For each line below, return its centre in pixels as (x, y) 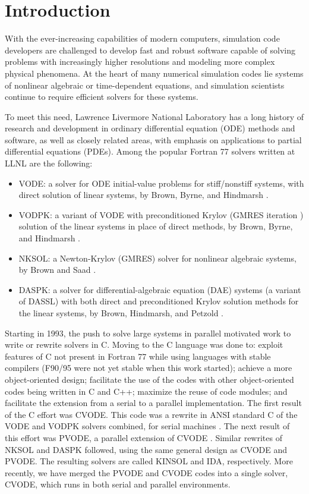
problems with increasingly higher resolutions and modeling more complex (140, 62)
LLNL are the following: (49, 163)
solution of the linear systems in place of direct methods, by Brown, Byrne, (156, 226)
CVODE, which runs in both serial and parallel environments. (118, 484)
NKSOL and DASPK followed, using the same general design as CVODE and (146, 449)
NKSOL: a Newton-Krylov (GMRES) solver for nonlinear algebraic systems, (157, 258)
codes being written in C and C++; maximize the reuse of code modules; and (146, 391)
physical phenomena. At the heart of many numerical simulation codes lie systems (154, 73)
